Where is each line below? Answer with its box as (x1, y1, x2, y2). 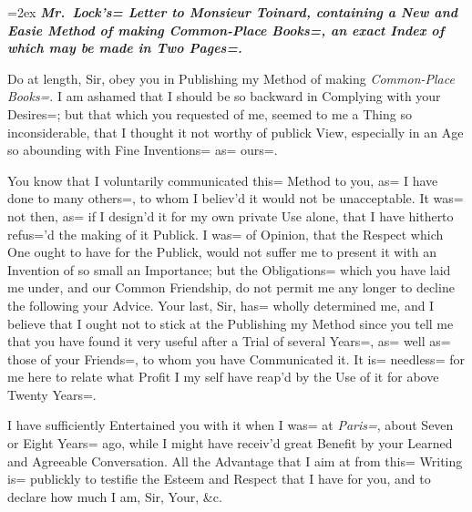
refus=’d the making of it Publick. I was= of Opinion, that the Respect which (7, 224, 444, 243)
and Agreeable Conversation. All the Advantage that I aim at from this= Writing (7, 451, 463, 470)
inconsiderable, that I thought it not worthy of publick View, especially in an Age (7, 122, 464, 141)
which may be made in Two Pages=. (7, 38, 242, 57)
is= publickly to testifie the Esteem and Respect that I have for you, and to (7, 469, 431, 488)
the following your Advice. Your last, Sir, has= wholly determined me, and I (7, 295, 435, 314)
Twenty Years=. (7, 384, 97, 404)
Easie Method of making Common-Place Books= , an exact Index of (7, 20, 445, 39)
